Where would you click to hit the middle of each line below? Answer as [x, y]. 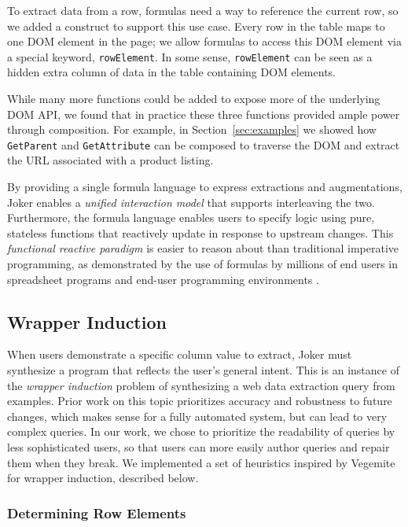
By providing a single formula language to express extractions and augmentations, [205, 187]
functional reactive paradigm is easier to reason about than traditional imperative [203, 248]
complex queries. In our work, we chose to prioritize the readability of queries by [201, 431]
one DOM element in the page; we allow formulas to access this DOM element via [204, 41]
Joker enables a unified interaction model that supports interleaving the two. [191, 202]
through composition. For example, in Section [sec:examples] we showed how [192, 129]
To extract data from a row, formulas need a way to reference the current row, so [203, 10]
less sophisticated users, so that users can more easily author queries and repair [198, 446]
